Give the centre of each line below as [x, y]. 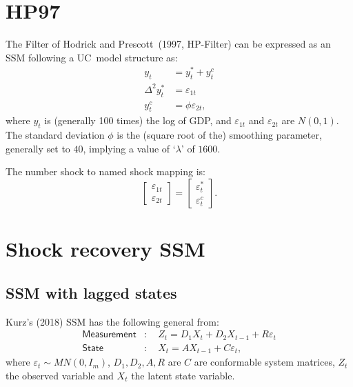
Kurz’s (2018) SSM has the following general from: [112, 321]
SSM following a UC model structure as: [92, 57]
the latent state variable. [183, 375]
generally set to [38, 148]
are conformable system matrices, [264, 362]
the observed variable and [60, 375]
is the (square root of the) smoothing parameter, [219, 135]
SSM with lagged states [91, 292]
